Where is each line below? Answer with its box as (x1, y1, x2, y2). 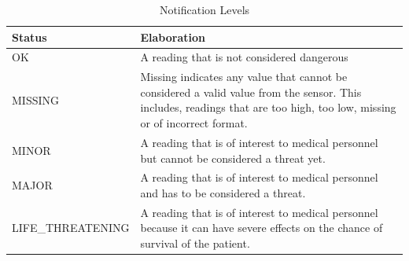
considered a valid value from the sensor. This (140, 83, 362, 100)
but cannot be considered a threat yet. (140, 149, 326, 166)
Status (12, 28, 47, 45)
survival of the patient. (140, 234, 250, 251)
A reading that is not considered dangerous (140, 49, 348, 65)
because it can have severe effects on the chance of (140, 219, 383, 236)
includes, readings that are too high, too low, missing (140, 99, 396, 116)
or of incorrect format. (140, 115, 248, 131)
